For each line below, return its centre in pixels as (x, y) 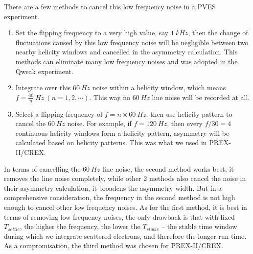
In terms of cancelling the (42, 168)
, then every (185, 123)
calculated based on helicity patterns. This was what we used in (111, 142)
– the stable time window (199, 226)
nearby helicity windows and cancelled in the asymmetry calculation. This (126, 52)
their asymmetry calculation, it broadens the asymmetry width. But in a (113, 188)
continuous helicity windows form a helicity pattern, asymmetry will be (122, 133)
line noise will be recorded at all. (201, 97)
